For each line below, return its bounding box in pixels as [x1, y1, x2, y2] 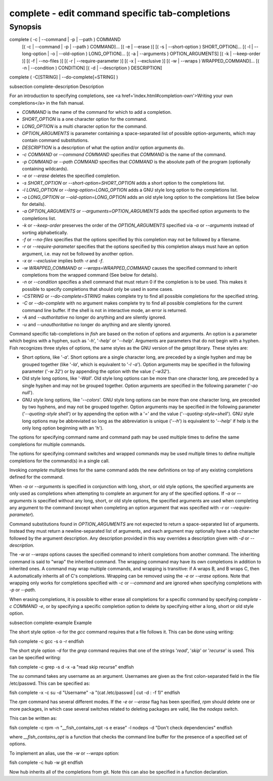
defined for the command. [9, 474, 64, 480]
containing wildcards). [22, 166, 68, 172]
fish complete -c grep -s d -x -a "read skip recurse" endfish [9, 664, 134, 670]
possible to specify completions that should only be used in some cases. [22, 286, 174, 292]
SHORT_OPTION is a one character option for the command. [22, 116, 148, 122]
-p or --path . [9, 587, 36, 593]
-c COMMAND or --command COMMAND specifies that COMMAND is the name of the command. [22, 152, 226, 158]
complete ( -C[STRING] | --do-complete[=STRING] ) [9, 74, 118, 80]
